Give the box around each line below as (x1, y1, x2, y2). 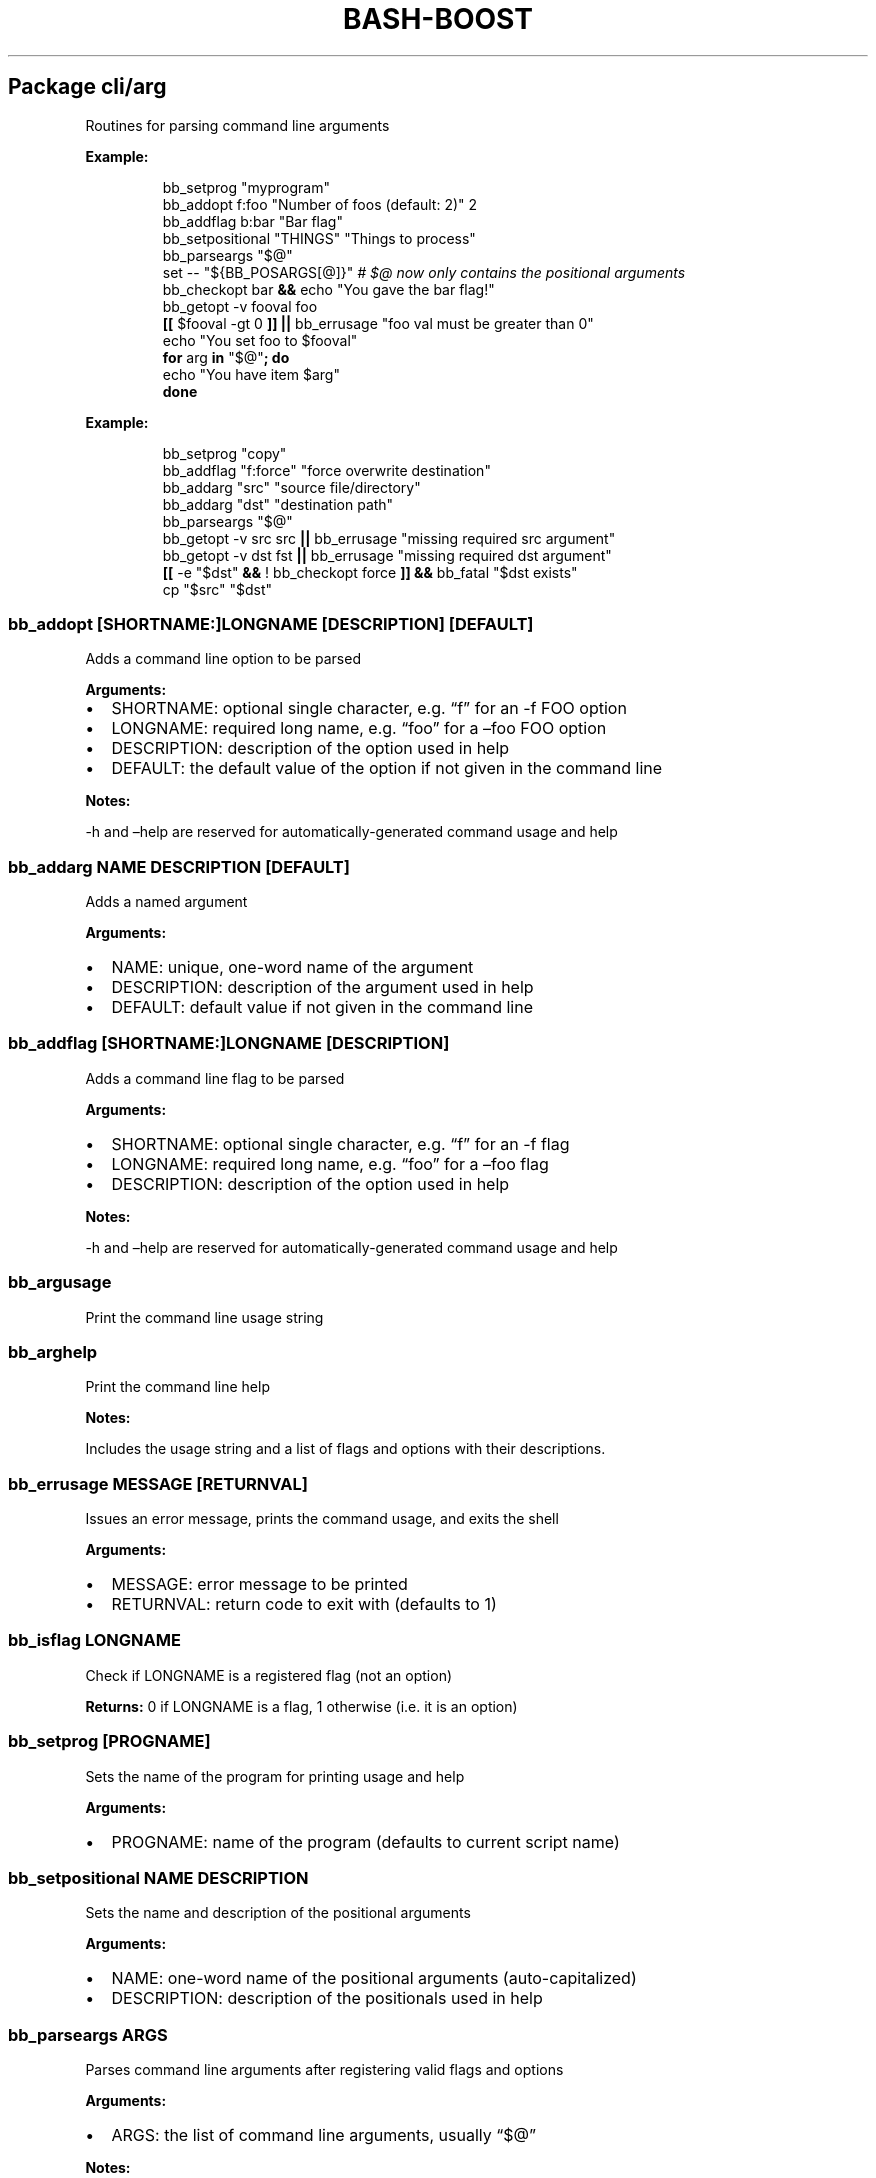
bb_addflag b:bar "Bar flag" (162, 212, 343, 230)
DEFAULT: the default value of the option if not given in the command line (111, 758, 663, 779)
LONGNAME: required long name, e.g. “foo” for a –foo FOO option (111, 718, 607, 739)
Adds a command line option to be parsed (85, 650, 361, 668)
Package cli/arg (8, 74, 167, 100)
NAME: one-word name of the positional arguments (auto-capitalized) (111, 1968, 637, 1989)
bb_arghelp (8, 1341, 98, 1362)
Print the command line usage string (85, 1308, 324, 1326)
